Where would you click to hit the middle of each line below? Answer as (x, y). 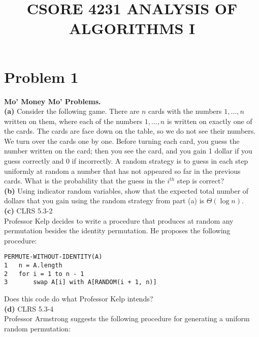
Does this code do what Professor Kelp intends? (79, 299)
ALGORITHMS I (132, 28)
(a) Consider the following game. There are (72, 111)
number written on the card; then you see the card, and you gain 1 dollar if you (128, 151)
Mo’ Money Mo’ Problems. (53, 101)
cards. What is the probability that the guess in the (85, 181)
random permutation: (37, 328)
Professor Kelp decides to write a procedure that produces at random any (119, 220)
